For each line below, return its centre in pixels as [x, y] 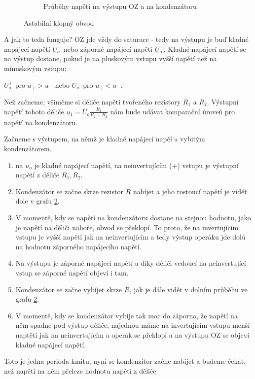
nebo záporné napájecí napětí [108, 49]
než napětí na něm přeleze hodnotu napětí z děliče [80, 370]
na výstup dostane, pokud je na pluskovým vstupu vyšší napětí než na [110, 58]
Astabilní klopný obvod [59, 22]
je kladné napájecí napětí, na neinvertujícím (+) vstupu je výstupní [136, 165]
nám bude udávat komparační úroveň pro [173, 111]
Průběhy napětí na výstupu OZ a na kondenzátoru [120, 6]
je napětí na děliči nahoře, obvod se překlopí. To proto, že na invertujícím [127, 227]
